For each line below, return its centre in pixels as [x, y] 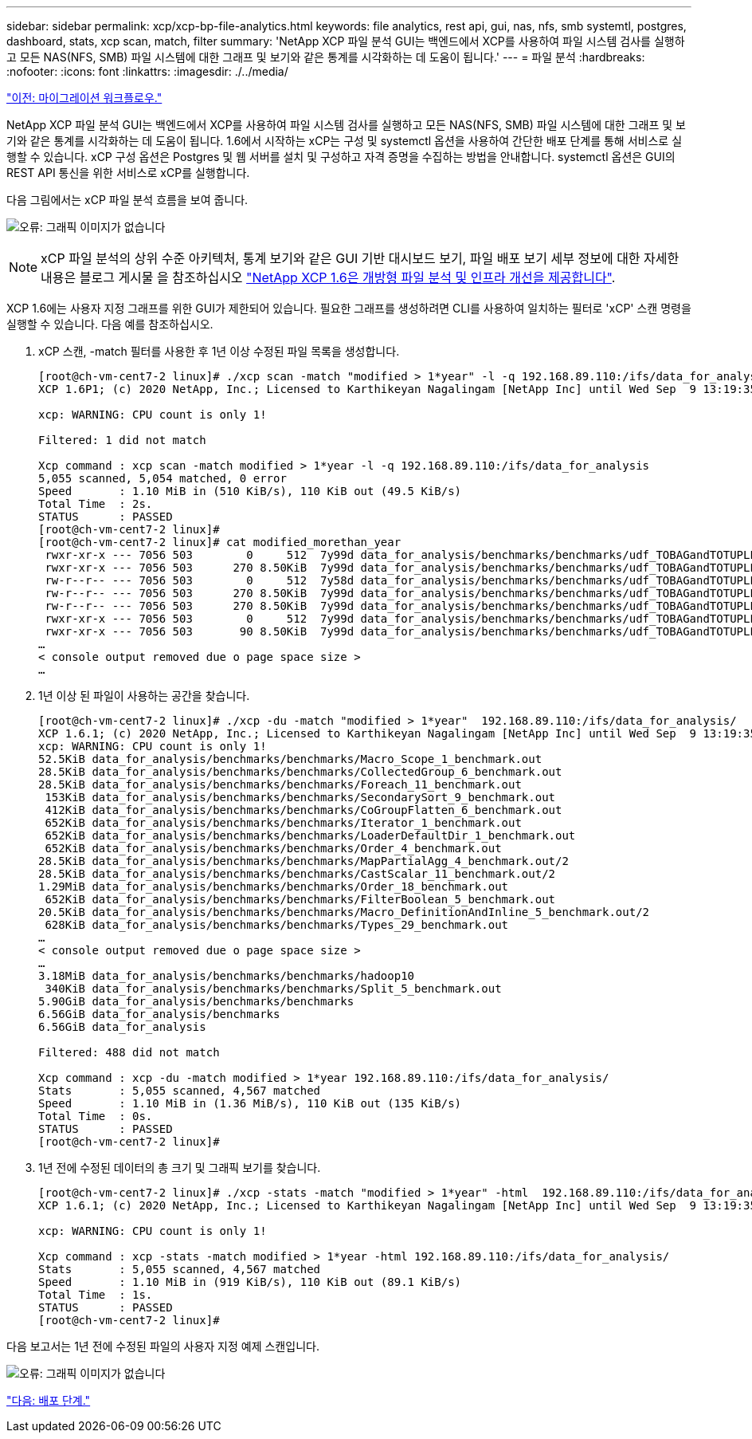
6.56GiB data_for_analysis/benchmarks [159, 1014]
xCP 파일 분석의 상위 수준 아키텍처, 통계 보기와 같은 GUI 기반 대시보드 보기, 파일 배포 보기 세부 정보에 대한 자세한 [360, 258]
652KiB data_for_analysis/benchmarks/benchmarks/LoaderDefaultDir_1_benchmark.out [310, 835]
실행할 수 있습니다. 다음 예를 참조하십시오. [110, 324]
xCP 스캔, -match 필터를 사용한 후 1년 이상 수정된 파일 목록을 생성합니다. [219, 351]
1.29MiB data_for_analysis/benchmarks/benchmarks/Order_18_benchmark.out [274, 887]
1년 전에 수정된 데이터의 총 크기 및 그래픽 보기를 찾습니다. [180, 1168]
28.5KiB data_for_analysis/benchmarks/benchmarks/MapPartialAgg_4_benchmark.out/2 [304, 861]
